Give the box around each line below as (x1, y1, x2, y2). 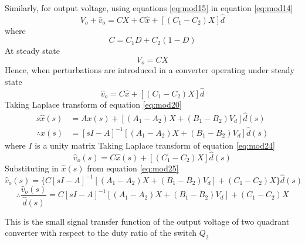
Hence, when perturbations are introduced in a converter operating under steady (5, 64, 295, 76)
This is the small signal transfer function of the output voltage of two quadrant (5, 215, 290, 227)
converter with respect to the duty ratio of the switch (5, 226, 196, 239)
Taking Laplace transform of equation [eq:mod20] (5, 98, 182, 110)
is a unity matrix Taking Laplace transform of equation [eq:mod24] (35, 139, 275, 151)
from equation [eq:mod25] (87, 161, 179, 174)
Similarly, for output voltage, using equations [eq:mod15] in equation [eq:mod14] (5, 2, 293, 13)
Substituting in (5, 161, 59, 174)
